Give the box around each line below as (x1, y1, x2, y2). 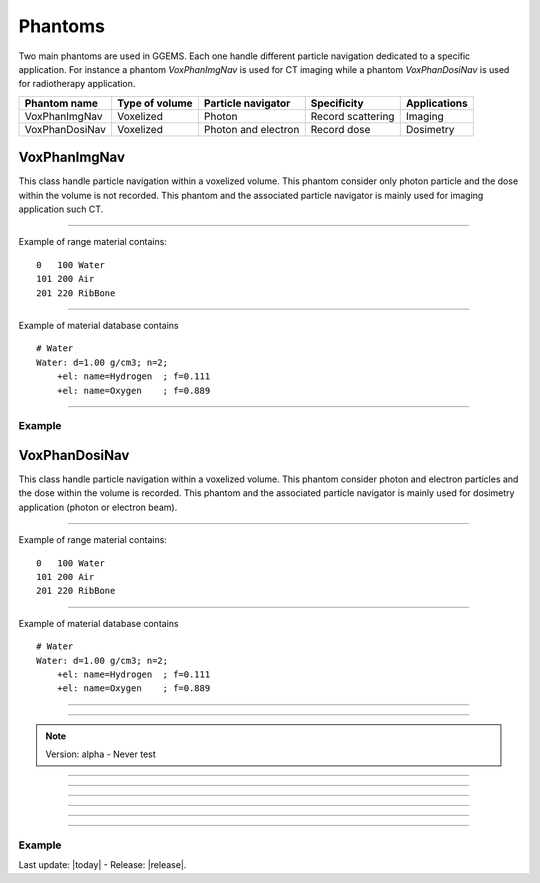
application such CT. (18, 203, 104, 215)
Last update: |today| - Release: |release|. (18, 859, 187, 871)
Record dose (310, 122, 371, 136)
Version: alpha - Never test (45, 748, 157, 760)
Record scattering (310, 109, 395, 123)
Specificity (310, 96, 364, 110)
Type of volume (116, 96, 194, 110)
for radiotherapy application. (18, 78, 136, 90)
